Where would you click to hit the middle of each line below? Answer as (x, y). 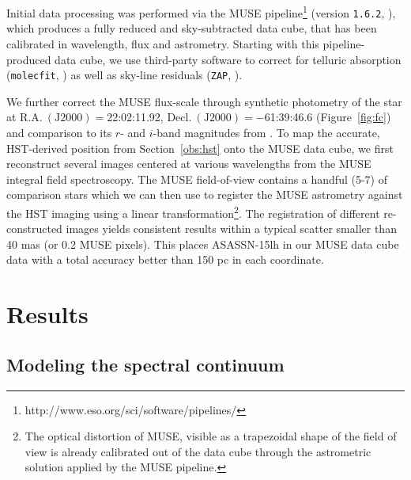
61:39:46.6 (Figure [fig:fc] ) (328, 117)
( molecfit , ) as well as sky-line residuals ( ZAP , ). (124, 75)
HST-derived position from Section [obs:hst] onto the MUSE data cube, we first (200, 148)
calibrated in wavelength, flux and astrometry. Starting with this (163, 43)
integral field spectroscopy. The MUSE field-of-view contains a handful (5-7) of (197, 179)
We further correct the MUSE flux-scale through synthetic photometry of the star (204, 101)
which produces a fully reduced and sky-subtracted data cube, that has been (192, 28)
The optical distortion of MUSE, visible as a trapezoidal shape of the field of (211, 436)
